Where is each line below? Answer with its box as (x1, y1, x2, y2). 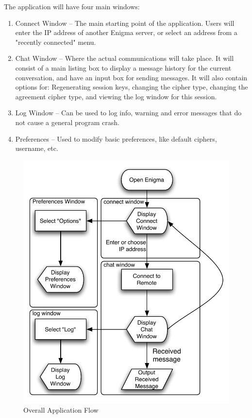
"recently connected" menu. (15, 36, 96, 47)
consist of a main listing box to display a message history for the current (15, 62, 232, 73)
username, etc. (15, 143, 58, 153)
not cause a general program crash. (15, 117, 119, 127)
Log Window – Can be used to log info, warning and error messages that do (15, 108, 242, 118)
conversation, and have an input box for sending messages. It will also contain (15, 72, 248, 82)
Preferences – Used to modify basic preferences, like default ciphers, (15, 133, 217, 144)
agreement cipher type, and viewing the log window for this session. (15, 91, 217, 101)
